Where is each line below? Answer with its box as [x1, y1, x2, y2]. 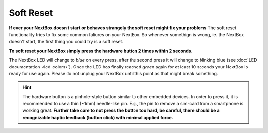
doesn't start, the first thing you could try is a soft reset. [9, 39, 124, 45]
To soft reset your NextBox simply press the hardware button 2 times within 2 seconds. [9, 48, 193, 54]
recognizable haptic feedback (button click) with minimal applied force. [22, 114, 173, 120]
